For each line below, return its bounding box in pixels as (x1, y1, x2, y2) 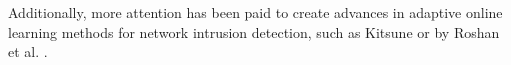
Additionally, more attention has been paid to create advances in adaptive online (8, 2, 503, 22)
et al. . (8, 41, 48, 62)
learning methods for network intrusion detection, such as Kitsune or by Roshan (8, 21, 500, 42)
